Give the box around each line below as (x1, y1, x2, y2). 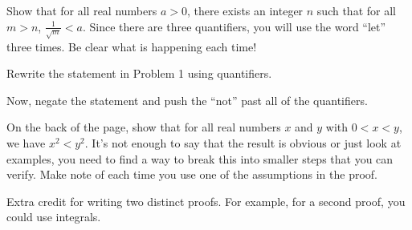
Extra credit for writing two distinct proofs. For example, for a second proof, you (6, 192, 406, 209)
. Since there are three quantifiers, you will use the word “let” (82, 18, 386, 34)
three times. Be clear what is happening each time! (6, 38, 257, 54)
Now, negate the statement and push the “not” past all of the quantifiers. (6, 91, 368, 108)
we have (6, 134, 46, 151)
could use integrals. (6, 208, 101, 225)
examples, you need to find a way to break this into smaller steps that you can (6, 150, 394, 167)
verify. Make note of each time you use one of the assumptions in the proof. (6, 166, 377, 183)
